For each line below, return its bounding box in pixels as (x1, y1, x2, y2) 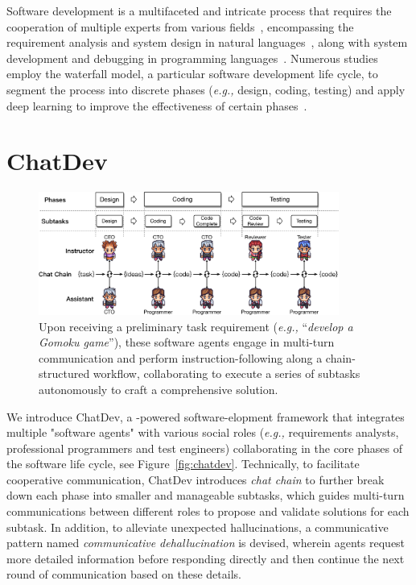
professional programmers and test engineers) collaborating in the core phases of (6, 439, 402, 456)
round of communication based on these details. (6, 566, 241, 583)
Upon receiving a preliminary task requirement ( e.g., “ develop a (39, 317, 353, 334)
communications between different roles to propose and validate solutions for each (6, 503, 410, 520)
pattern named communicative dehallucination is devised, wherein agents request (6, 534, 406, 551)
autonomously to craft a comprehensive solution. (39, 380, 278, 397)
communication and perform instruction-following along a (39, 349, 323, 366)
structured (39, 365, 90, 382)
